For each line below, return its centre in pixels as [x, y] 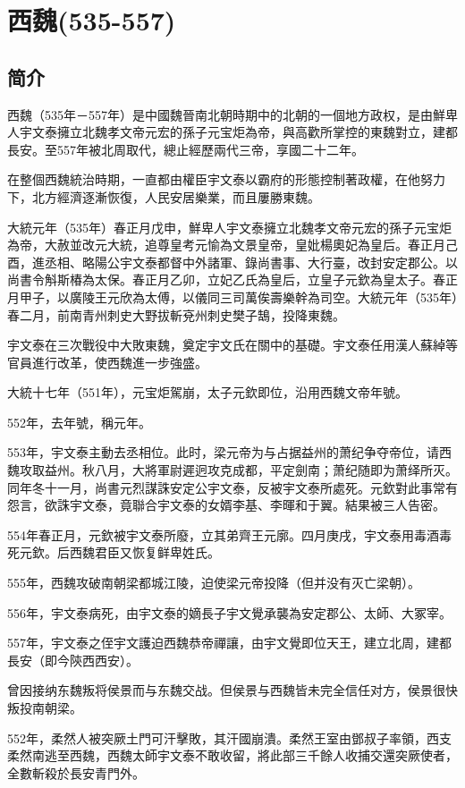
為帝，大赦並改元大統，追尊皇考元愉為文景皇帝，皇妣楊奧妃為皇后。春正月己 [232, 245]
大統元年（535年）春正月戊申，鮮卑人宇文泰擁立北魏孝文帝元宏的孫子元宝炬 [229, 227]
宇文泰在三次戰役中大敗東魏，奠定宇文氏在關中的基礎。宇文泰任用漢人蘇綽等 [232, 345]
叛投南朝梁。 [45, 708]
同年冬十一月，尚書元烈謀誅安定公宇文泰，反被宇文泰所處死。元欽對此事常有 [232, 487]
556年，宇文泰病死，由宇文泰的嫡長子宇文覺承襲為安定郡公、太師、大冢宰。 [229, 612]
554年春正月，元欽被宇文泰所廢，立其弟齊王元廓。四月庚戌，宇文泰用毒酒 [223, 534]
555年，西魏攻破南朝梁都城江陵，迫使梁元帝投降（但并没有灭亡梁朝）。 [214, 583]
